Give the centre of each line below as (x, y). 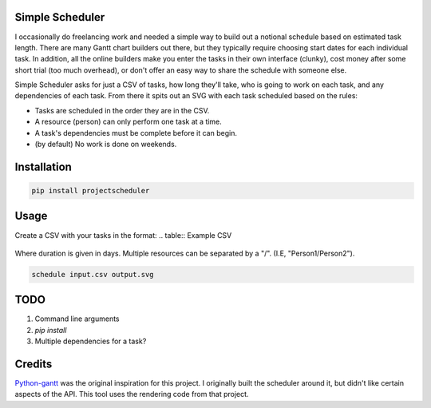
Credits (34, 364)
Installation (43, 166)
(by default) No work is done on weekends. (106, 145)
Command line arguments (77, 319)
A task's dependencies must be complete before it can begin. (136, 133)
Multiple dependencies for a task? (91, 341)
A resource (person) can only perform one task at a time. (129, 122)
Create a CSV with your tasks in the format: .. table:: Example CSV (123, 235)
